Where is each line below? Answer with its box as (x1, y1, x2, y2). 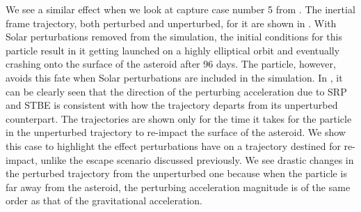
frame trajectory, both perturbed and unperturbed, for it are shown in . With (6, 15, 337, 30)
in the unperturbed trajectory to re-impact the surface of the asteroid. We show (6, 125, 346, 139)
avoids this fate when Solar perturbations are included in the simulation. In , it (6, 70, 343, 84)
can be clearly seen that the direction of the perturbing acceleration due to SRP (6, 84, 347, 98)
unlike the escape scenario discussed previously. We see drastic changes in (40, 152, 354, 167)
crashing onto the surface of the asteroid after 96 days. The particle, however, (6, 56, 336, 71)
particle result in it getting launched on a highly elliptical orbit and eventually (6, 43, 340, 57)
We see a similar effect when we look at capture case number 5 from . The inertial (6, 2, 355, 16)
